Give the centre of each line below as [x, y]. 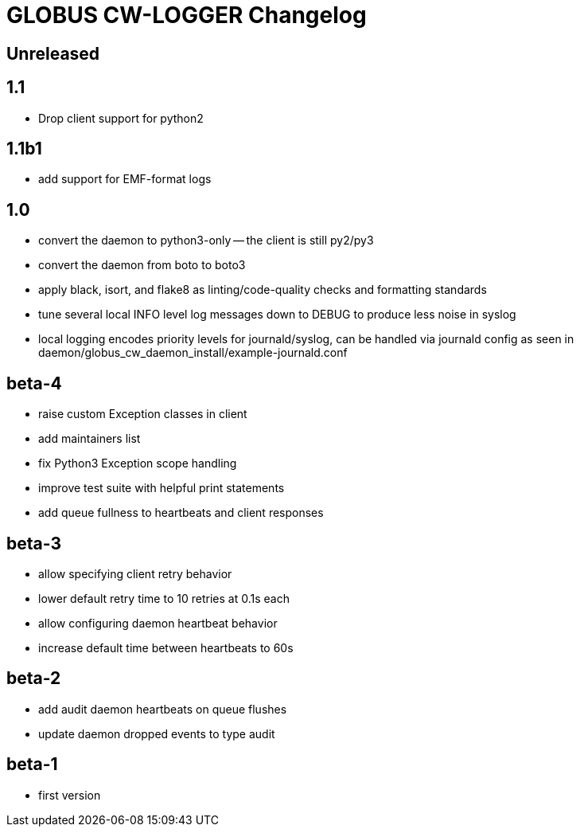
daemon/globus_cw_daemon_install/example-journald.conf [193, 353]
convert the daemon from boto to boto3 [142, 265]
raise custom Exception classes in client [143, 414]
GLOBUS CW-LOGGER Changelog [187, 15]
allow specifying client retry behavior [135, 573]
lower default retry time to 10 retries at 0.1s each [164, 598]
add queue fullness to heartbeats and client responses [181, 513]
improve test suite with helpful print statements [162, 488]
